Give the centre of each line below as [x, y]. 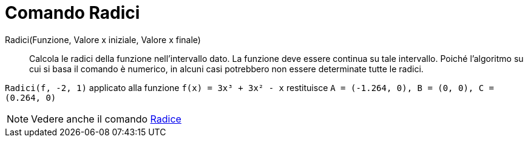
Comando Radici [73, 13]
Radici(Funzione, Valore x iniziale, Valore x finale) [103, 39]
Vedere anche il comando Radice [106, 119]
